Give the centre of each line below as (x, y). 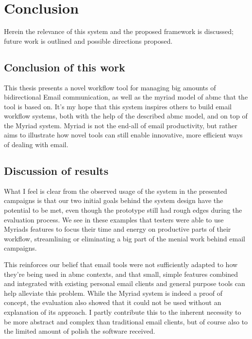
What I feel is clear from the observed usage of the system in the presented (116, 191)
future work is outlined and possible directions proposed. (88, 41)
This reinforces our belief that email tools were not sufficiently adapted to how (121, 264)
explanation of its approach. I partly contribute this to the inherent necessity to (123, 312)
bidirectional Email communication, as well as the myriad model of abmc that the (126, 97)
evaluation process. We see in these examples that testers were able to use (114, 219)
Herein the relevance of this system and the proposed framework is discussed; (119, 31)
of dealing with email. (36, 144)
